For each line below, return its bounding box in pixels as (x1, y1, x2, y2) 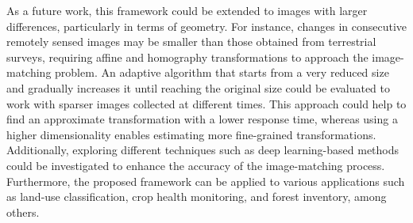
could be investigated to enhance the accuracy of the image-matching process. (6, 157, 385, 173)
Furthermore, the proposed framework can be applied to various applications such (6, 172, 405, 189)
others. (6, 203, 40, 220)
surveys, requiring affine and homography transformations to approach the (6, 48, 369, 65)
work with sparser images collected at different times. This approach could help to (6, 95, 407, 111)
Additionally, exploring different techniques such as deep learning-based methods (6, 142, 399, 158)
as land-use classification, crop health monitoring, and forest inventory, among (6, 188, 387, 205)
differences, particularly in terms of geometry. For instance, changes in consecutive (6, 17, 407, 34)
